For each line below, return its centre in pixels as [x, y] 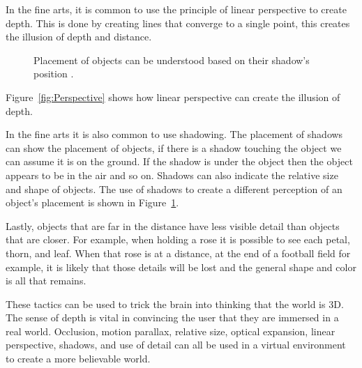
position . [54, 74]
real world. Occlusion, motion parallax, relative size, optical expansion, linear [171, 331]
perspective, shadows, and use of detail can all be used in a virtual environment [176, 345]
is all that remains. [46, 281]
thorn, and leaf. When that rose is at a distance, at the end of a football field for [178, 253]
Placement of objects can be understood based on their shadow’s [172, 60]
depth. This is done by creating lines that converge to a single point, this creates [178, 23]
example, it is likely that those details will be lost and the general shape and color [181, 267]
